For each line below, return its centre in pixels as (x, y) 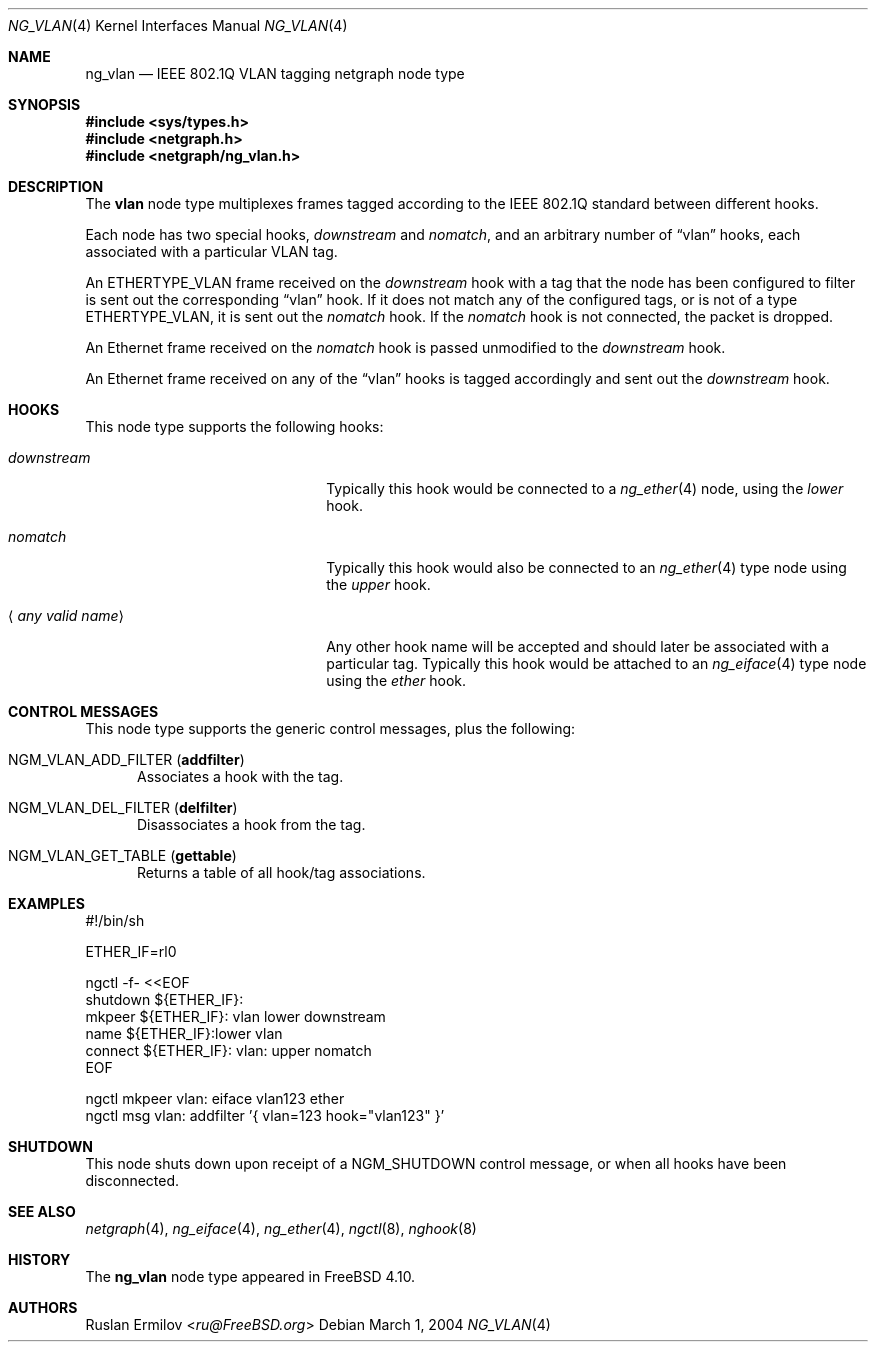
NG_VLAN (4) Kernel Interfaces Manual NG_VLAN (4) (178, 25)
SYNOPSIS (44, 104)
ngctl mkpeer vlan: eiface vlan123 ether (215, 1098)
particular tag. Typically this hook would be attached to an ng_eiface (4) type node (596, 663)
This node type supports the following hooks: (234, 426)
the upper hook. (378, 584)
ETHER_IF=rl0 (131, 951)
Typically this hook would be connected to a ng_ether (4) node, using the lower (585, 488)
